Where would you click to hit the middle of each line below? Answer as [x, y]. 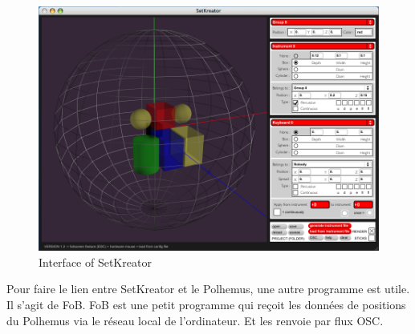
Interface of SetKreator [95, 262]
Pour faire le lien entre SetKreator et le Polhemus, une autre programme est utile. [208, 289]
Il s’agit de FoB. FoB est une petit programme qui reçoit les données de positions [206, 304]
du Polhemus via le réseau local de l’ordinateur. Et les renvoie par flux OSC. [195, 320]
